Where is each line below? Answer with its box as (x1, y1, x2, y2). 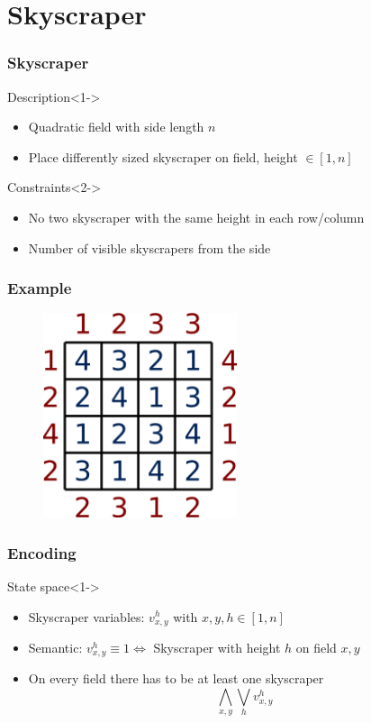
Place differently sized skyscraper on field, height (28, 147, 298, 166)
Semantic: (28, 638, 83, 656)
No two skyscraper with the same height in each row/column (28, 207, 365, 226)
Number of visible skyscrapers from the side (28, 238, 271, 257)
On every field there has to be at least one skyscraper (28, 669, 324, 688)
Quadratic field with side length (28, 117, 204, 136)
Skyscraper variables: (28, 607, 145, 626)
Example (7, 277, 72, 299)
